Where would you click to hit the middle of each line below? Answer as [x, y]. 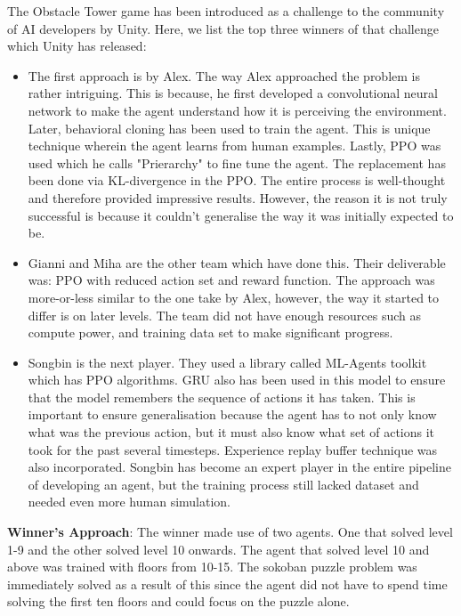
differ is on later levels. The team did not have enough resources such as [224, 315]
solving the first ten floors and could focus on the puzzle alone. [178, 601]
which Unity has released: [77, 46]
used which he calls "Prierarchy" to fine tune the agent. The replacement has [237, 162]
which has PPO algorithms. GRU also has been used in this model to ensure [237, 380]
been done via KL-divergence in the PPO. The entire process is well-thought [237, 180]
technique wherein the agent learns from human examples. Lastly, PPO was [235, 146]
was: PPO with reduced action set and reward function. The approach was [231, 280]
